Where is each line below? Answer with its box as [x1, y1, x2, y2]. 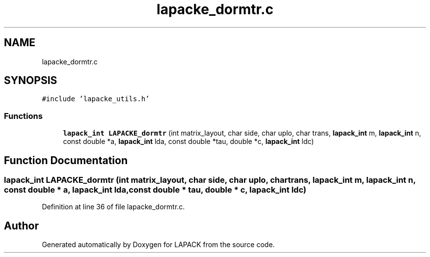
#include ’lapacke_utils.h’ [42, 95, 150, 103]
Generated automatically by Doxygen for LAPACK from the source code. [42, 240, 275, 249]
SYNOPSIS [4, 74, 57, 87]
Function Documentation [4, 154, 128, 167]
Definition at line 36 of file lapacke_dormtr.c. [42, 202, 185, 211]
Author [4, 219, 39, 232]
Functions [4, 111, 43, 121]
